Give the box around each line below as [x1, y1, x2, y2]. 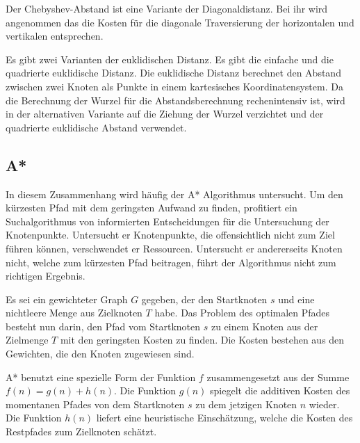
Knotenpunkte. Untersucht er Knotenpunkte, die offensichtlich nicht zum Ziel [6, 227, 335, 242]
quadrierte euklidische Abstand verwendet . [6, 120, 187, 134]
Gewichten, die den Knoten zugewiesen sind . [6, 346, 195, 361]
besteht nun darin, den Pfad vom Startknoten [6, 319, 201, 333]
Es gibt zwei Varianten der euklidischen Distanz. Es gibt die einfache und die [6, 51, 334, 66]
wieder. [309, 396, 340, 411]
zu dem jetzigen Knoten [195, 396, 297, 411]
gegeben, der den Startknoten [141, 291, 268, 306]
